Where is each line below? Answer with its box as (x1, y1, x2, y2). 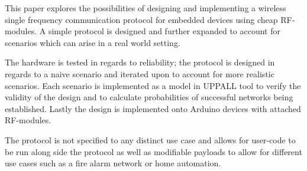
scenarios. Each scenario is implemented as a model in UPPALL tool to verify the (5, 79, 301, 91)
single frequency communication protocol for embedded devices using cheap (5, 13, 278, 25)
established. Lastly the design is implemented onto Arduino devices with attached (5, 102, 301, 114)
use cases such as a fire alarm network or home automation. (5, 157, 221, 169)
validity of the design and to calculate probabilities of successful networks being (5, 91, 293, 103)
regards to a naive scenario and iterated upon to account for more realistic (5, 67, 274, 80)
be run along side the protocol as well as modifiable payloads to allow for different (5, 145, 302, 157)
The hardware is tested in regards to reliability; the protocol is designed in (5, 56, 275, 68)
